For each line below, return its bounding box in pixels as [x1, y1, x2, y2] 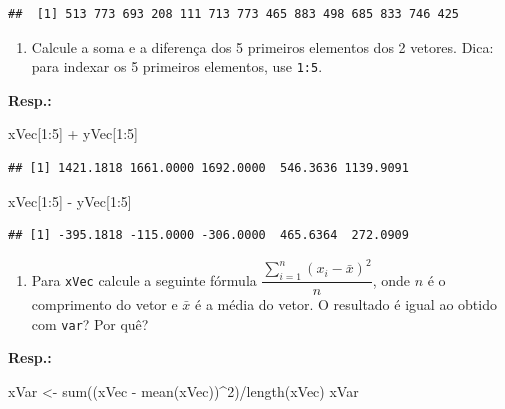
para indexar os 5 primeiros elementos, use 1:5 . [31, 56, 323, 77]
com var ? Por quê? [31, 313, 149, 334]
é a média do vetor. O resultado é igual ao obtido [195, 294, 497, 315]
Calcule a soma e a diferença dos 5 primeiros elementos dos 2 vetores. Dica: [31, 36, 494, 57]
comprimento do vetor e [31, 294, 178, 315]
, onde [372, 269, 410, 290]
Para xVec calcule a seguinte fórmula [31, 269, 257, 290]
